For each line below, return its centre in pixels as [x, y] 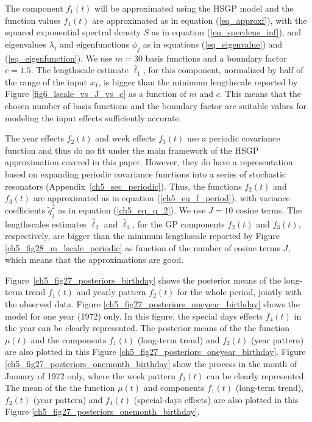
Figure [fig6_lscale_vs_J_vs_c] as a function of [96, 94]
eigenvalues [26, 44]
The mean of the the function [60, 388]
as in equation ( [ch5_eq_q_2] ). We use [132, 209]
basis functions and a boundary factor [216, 58]
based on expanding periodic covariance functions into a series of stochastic [146, 173]
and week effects [126, 138]
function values [33, 20]
